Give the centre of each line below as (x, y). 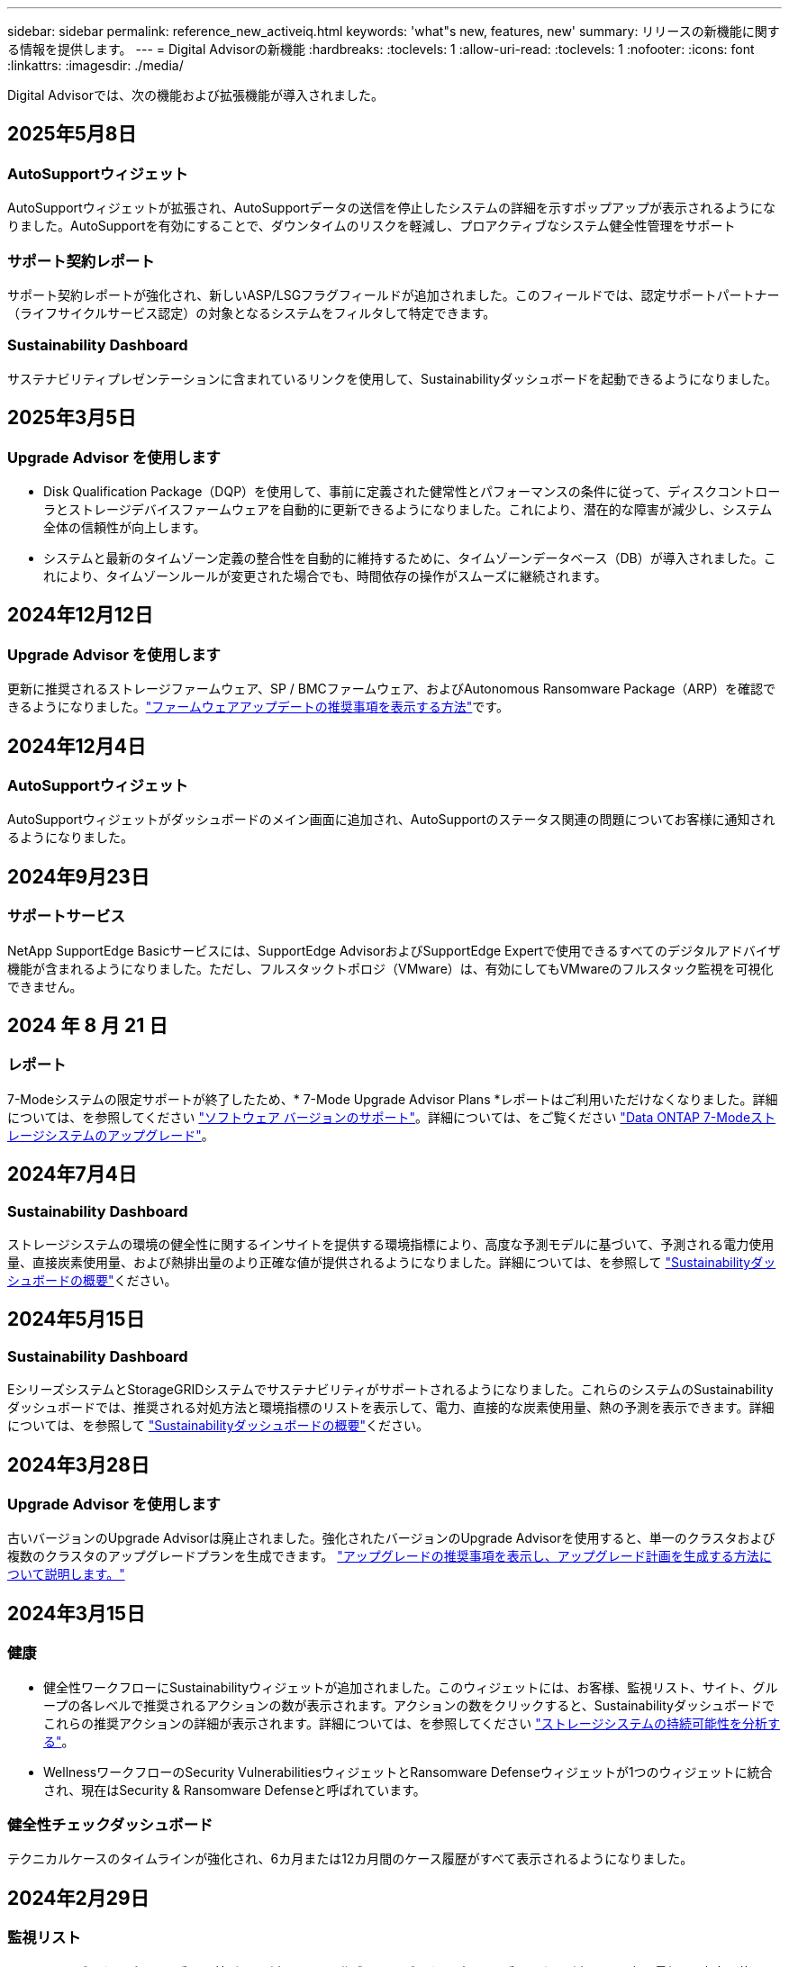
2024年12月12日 (81, 615)
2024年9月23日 (78, 876)
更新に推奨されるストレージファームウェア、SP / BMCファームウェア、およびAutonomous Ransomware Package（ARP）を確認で (391, 689)
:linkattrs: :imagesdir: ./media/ (95, 65)
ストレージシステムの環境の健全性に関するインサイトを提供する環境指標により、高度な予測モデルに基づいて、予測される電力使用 (391, 1245)
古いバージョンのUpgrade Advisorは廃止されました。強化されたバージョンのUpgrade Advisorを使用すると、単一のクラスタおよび (391, 1538)
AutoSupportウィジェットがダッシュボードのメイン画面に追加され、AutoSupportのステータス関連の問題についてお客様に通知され (391, 820)
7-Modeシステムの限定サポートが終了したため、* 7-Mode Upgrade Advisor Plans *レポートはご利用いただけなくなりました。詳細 (393, 1099)
